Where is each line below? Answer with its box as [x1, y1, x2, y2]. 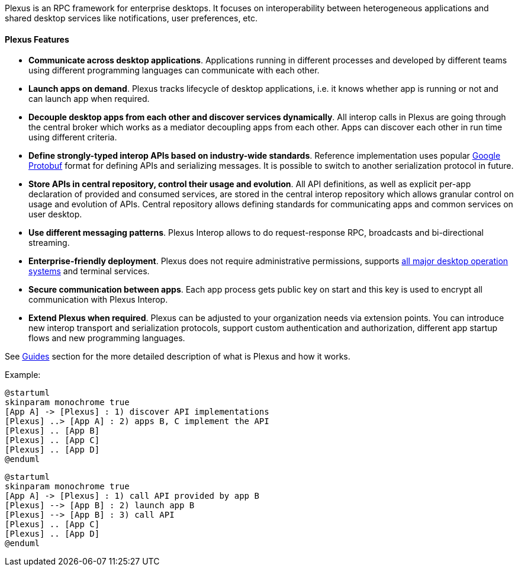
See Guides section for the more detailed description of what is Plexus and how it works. [5, 351, 350, 362]
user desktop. [28, 209, 82, 220]
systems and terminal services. [28, 266, 150, 277]
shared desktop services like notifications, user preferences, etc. [5, 13, 258, 23]
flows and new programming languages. [28, 333, 185, 344]
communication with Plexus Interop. [28, 294, 168, 305]
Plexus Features [5, 34, 69, 44]
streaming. [28, 238, 70, 248]
